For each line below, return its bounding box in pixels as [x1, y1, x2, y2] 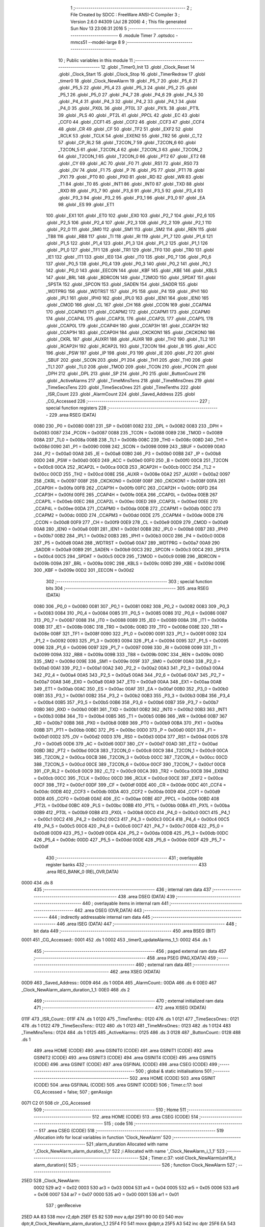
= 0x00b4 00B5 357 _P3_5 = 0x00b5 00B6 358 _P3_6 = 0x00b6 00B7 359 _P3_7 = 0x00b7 [33, 699, 219, 705]
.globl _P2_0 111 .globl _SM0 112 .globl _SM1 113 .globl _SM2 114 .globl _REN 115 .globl [46, 226, 217, 233]
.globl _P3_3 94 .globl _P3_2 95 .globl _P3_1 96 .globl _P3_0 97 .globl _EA [58, 194, 206, 201]
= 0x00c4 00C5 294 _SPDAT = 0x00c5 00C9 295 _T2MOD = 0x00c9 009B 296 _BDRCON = [33, 554, 221, 560]
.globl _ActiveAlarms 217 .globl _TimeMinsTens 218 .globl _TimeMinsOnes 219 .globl [46, 377, 214, 383]
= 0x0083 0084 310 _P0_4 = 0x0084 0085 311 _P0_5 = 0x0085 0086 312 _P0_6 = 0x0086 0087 [33, 610, 228, 616]
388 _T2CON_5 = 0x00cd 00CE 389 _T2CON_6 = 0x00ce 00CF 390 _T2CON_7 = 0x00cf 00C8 [33, 761, 226, 767]
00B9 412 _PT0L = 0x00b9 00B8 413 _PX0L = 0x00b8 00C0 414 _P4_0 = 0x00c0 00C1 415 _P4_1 [33, 809, 230, 815]
